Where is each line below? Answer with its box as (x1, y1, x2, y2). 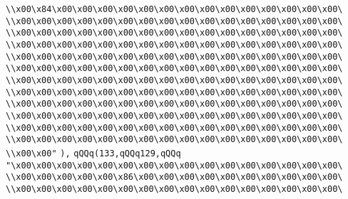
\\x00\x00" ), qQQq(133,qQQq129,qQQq (6, 148, 181, 158)
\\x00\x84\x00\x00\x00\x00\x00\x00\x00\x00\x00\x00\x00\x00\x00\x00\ (6, 4, 343, 14)
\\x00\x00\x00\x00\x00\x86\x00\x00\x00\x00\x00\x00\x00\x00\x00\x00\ (6, 172, 343, 183)
